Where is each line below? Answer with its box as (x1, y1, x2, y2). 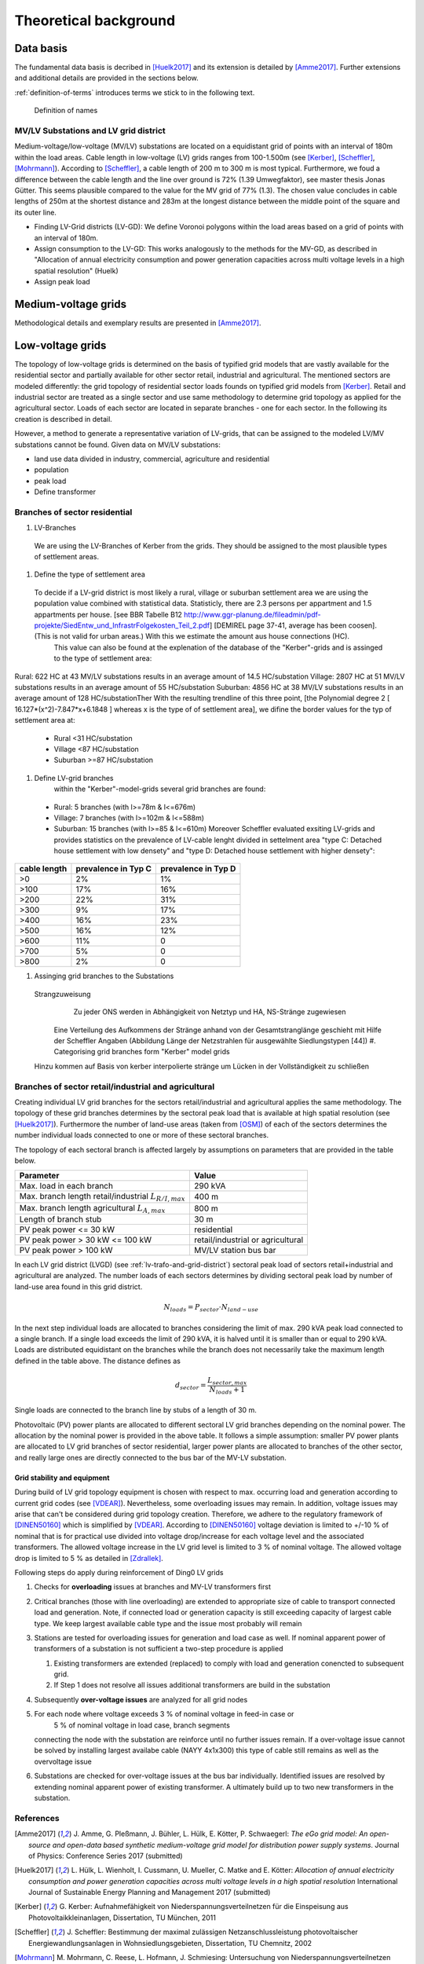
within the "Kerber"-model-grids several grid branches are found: (53, 784, 266, 793)
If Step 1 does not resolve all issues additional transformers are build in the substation (53, 1680, 331, 1690)
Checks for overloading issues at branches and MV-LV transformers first (34, 1582, 271, 1592)
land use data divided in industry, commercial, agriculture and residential (34, 454, 270, 464)
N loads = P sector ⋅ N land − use (163, 1303, 259, 1314)
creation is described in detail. (14, 414, 113, 423)
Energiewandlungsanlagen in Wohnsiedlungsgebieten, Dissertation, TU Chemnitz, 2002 (28, 1938, 313, 1948)
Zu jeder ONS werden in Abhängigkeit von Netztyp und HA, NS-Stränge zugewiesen (73, 1007, 346, 1017)
